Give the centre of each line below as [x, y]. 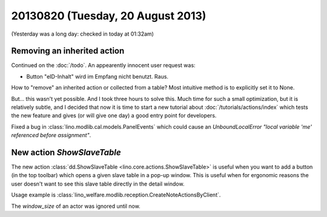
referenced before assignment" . [51, 135]
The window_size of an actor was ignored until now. [76, 206]
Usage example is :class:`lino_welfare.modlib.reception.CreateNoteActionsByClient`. [116, 195]
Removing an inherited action [68, 51]
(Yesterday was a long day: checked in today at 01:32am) [83, 34]
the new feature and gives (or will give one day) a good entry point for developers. [114, 115]
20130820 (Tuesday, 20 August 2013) [109, 16]
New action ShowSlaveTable [66, 152]
